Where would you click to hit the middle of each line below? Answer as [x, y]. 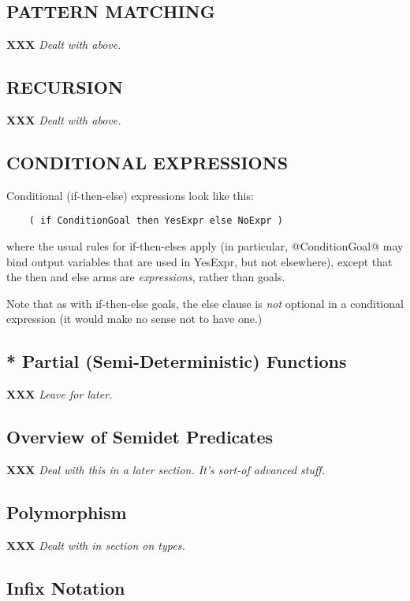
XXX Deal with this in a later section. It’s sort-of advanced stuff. [166, 470]
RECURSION [65, 87]
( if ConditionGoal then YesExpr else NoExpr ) [156, 221]
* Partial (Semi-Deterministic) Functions [177, 361]
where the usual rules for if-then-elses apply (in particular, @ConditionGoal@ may [205, 246]
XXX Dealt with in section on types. [96, 545]
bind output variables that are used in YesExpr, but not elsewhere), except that [199, 261]
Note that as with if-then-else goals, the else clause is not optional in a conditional [205, 303]
